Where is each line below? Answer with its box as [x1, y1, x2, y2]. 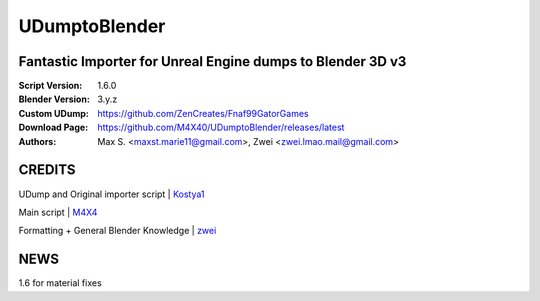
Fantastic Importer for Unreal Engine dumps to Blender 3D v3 [18, 53, 407, 70]
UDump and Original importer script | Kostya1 [18, 188, 205, 200]
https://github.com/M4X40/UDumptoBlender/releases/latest [97, 121, 345, 134]
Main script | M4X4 [18, 206, 98, 218]
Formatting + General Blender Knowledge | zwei [18, 225, 217, 237]
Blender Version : [18, 93, 90, 105]
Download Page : [18, 121, 89, 134]
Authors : [18, 135, 57, 147]
